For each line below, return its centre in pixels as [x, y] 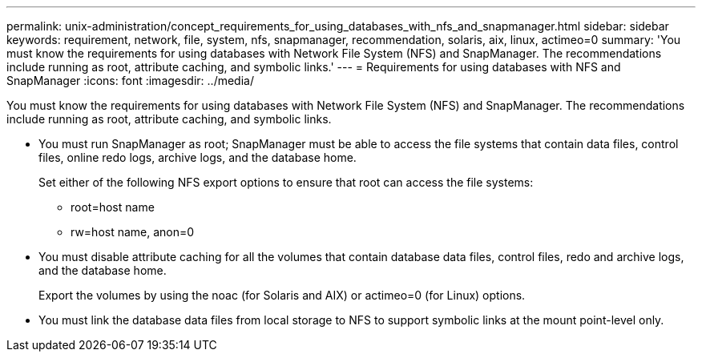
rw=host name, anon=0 [133, 232]
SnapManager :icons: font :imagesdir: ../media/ [130, 80]
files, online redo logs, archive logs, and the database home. [198, 157]
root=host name [113, 207]
